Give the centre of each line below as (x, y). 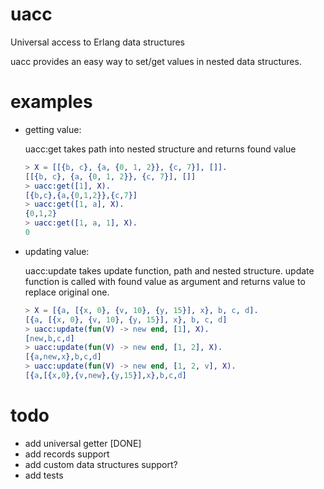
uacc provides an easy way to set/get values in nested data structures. (156, 61)
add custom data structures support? (101, 464)
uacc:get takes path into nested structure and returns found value (160, 149)
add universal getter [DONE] (83, 443)
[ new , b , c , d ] (49, 338)
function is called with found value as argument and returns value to (165, 281)
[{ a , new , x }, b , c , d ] (63, 357)
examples (51, 102)
